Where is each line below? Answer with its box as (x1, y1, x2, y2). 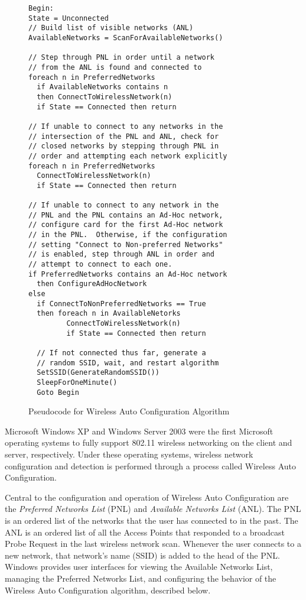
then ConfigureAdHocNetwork (37, 280, 147, 288)
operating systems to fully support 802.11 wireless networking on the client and (5, 436, 292, 449)
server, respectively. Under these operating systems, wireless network (5, 448, 253, 460)
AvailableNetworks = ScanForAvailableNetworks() (28, 33, 223, 42)
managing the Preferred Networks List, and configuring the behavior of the (5, 572, 276, 584)
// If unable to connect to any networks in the (28, 122, 223, 131)
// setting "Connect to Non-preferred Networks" (28, 240, 223, 249)
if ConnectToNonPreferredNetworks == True (37, 299, 206, 308)
